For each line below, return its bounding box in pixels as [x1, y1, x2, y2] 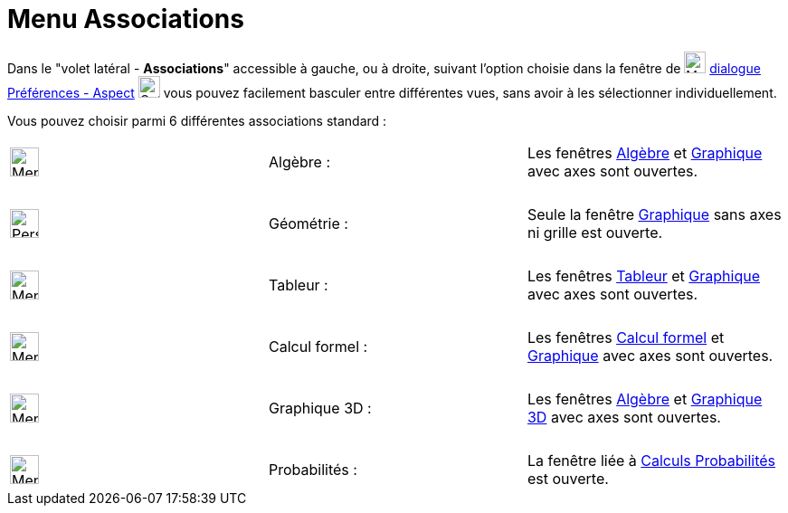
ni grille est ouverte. [527, 223, 663, 242]
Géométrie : [268, 214, 348, 233]
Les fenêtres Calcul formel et [527, 328, 725, 347]
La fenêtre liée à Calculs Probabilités [527, 451, 776, 470]
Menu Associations [7, 4, 244, 34]
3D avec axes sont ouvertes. [527, 407, 721, 426]
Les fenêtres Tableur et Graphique [527, 266, 760, 285]
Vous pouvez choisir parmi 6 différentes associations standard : [7, 112, 387, 128]
